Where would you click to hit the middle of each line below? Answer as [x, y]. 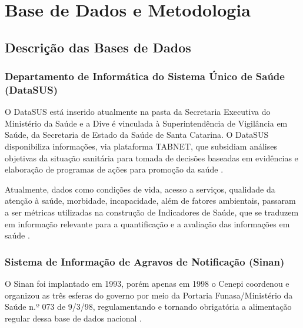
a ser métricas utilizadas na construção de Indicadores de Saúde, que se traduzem [152, 212]
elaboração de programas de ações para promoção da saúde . [114, 169]
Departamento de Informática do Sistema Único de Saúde [145, 76]
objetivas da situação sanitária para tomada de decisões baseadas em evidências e [151, 158]
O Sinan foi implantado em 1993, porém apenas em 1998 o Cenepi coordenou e [147, 284]
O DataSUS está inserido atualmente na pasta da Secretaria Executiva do [138, 112]
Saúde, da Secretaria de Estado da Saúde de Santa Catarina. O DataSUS [137, 135]
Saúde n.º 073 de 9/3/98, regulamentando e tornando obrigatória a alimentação [148, 307]
